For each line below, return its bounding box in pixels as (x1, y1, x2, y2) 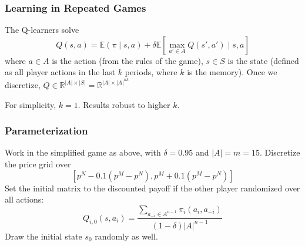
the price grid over (5, 158, 71, 170)
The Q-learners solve (5, 23, 79, 36)
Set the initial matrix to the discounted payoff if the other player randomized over (5, 181, 300, 194)
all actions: (5, 193, 44, 205)
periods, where (125, 66, 177, 78)
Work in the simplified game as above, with (5, 146, 161, 159)
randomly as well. (95, 230, 158, 242)
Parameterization (5, 123, 88, 138)
